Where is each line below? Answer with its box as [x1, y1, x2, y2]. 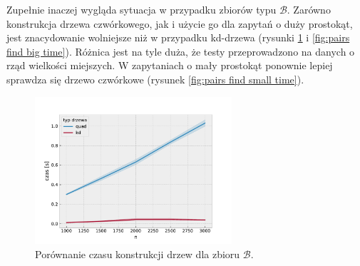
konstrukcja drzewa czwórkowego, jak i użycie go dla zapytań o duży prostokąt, [6, 16, 353, 31]
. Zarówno [287, 2, 331, 16]
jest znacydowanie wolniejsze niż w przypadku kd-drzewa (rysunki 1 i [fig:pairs [6, 30, 350, 45]
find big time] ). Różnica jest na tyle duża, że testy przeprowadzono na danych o [6, 44, 355, 58]
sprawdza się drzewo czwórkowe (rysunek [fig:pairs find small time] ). [6, 71, 304, 86]
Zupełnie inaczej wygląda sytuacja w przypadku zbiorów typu [6, 2, 277, 16]
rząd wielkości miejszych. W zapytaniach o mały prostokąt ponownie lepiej [6, 58, 333, 73]
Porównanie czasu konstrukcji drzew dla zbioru [35, 246, 240, 261]
